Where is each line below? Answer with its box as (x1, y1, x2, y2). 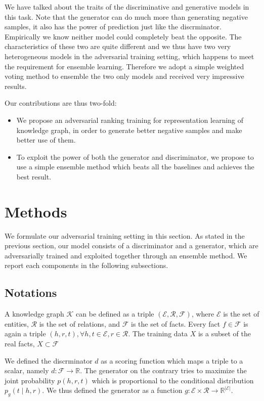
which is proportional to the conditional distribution (92, 375, 254, 385)
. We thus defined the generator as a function (42, 385, 183, 395)
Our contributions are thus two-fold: (5, 98, 117, 108)
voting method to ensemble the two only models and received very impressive (5, 71, 244, 81)
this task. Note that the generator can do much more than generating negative (5, 11, 248, 22)
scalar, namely (5, 365, 49, 376)
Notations (5, 285, 57, 300)
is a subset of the (198, 328, 251, 339)
